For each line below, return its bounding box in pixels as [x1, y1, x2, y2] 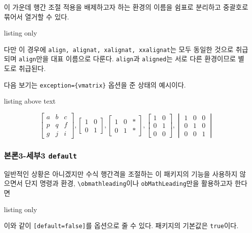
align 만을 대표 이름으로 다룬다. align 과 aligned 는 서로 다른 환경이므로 [18, 54, 236, 64]
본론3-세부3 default [4, 149, 77, 161]
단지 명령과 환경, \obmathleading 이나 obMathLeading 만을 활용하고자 [25, 178, 233, 188]
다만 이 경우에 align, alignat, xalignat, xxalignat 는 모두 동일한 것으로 [4, 44, 234, 54]
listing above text [4, 96, 56, 106]
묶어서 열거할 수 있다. [4, 11, 69, 21]
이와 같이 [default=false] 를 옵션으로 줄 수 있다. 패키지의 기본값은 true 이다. [4, 220, 239, 231]
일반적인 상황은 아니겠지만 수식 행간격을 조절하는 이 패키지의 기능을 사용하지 [4, 168, 237, 179]
